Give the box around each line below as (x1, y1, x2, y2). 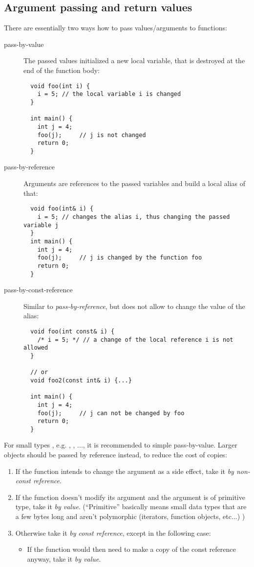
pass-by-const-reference (4, 284, 73, 295)
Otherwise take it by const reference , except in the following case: (15, 527, 211, 538)
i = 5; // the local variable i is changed (37, 91, 181, 98)
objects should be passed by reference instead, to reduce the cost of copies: (4, 449, 227, 460)
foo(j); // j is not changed (37, 131, 146, 139)
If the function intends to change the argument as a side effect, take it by (15, 466, 234, 476)
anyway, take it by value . (27, 553, 101, 564)
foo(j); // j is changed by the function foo (37, 254, 202, 261)
